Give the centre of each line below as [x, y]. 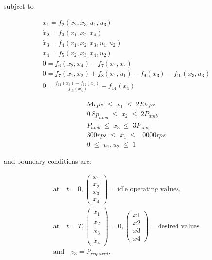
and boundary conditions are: [48, 161]
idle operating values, [149, 189]
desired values [179, 226]
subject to [19, 6]
